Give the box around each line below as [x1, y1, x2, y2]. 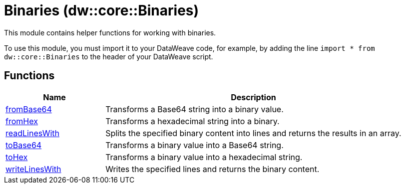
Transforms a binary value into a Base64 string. [105, 140, 284, 150]
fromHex [5, 116, 38, 126]
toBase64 [5, 140, 42, 150]
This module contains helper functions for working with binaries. [4, 28, 216, 37]
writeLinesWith [5, 164, 61, 174]
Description [231, 92, 276, 102]
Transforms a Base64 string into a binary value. [105, 104, 284, 114]
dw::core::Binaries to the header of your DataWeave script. [4, 52, 213, 61]
